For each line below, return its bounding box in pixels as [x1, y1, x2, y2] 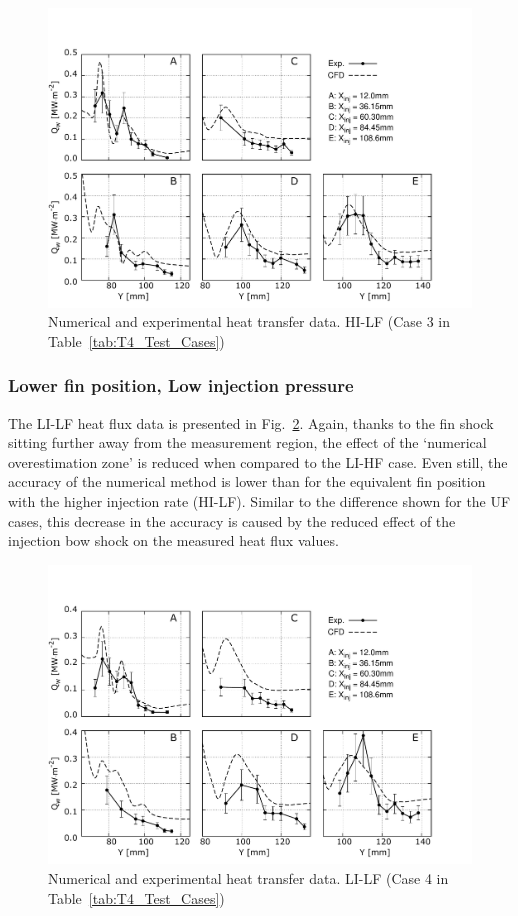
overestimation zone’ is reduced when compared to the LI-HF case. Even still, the [8, 451, 508, 472]
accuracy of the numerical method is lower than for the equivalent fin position [8, 471, 486, 492]
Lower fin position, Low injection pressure [8, 373, 354, 398]
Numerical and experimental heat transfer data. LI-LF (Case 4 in [48, 868, 449, 889]
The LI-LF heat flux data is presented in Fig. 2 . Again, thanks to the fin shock [8, 412, 494, 433]
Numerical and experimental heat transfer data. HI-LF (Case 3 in [48, 311, 451, 332]
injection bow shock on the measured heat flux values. [8, 530, 339, 551]
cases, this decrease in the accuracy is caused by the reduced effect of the [8, 510, 456, 531]
